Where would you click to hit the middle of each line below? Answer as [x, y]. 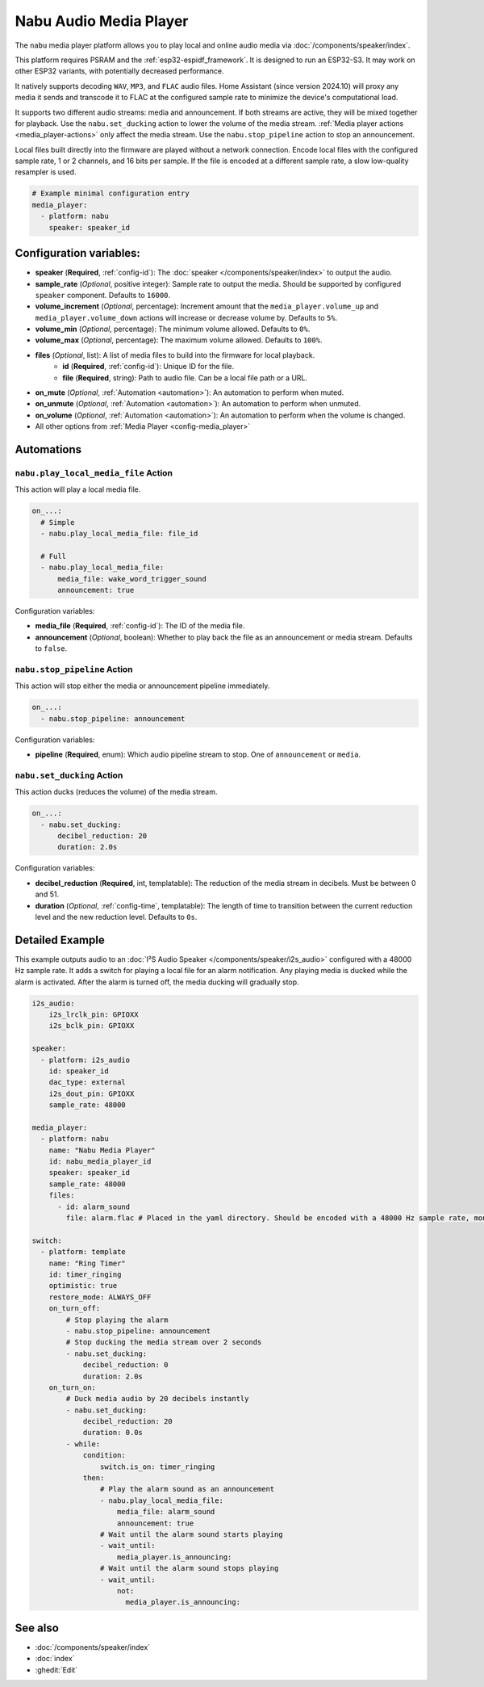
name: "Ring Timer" [88, 1263]
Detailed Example [60, 940]
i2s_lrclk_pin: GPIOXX [94, 1015]
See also [37, 1628]
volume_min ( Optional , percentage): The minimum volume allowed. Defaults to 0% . [173, 329]
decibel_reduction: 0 [125, 1365]
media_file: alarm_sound [166, 1512]
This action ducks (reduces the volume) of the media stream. [116, 792]
